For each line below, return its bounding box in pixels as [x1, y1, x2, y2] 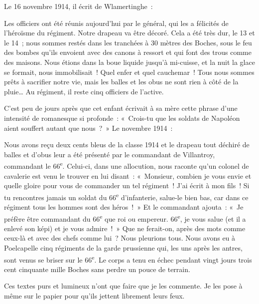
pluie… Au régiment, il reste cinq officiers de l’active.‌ [4, 86, 164, 96]
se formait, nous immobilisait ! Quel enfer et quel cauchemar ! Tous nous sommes [4, 66, 255, 77]
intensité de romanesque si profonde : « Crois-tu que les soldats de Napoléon [4, 112, 240, 123]
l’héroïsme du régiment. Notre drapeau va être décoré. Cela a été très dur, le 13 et [4, 27, 255, 38]
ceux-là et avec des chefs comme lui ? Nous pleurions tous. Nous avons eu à [4, 233, 236, 243]
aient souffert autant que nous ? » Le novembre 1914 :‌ [4, 122, 173, 133]
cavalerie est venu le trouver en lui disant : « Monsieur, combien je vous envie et [4, 170, 252, 181]
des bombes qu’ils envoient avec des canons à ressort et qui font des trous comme [4, 47, 252, 57]
